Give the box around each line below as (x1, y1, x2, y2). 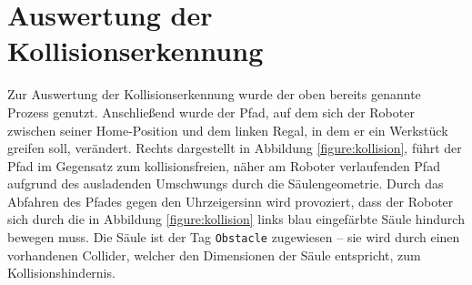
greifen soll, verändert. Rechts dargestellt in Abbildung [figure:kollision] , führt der (7, 138, 462, 158)
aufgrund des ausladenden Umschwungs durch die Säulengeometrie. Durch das (7, 174, 444, 193)
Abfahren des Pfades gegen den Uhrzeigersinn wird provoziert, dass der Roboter (7, 191, 454, 210)
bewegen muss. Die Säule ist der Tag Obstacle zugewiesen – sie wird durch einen (7, 228, 460, 247)
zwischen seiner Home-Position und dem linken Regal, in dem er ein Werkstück (7, 120, 448, 139)
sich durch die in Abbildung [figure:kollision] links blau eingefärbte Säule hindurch (7, 209, 465, 229)
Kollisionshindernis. (7, 263, 115, 282)
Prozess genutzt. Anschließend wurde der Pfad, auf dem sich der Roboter (7, 102, 415, 121)
